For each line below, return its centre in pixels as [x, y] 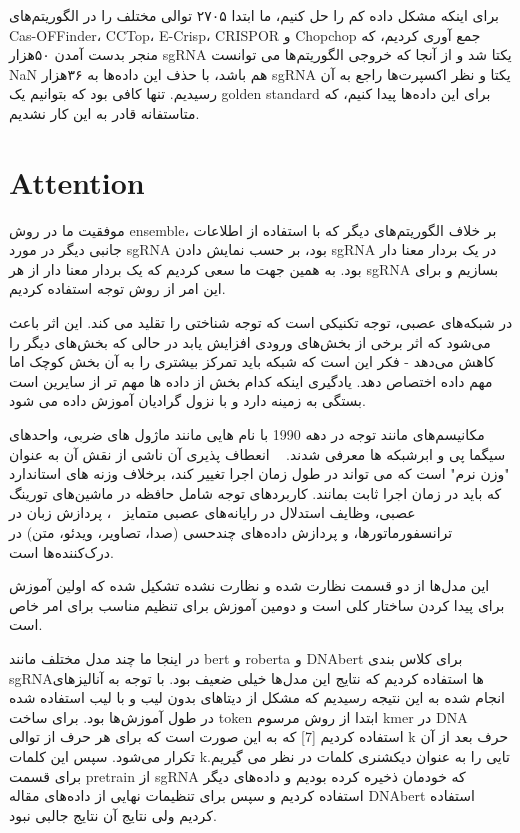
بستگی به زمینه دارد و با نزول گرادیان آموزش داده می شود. [187, 400]
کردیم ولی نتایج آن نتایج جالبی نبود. [113, 814]
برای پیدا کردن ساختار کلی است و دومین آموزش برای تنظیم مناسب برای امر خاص [257, 604]
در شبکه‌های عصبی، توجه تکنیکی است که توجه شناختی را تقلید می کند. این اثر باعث [261, 322]
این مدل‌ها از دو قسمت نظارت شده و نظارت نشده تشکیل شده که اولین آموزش [249, 585]
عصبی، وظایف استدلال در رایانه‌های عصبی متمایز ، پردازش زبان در [212, 512]
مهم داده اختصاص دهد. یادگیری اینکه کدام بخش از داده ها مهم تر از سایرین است [251, 380]
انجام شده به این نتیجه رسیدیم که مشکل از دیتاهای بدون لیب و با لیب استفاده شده [257, 697]
